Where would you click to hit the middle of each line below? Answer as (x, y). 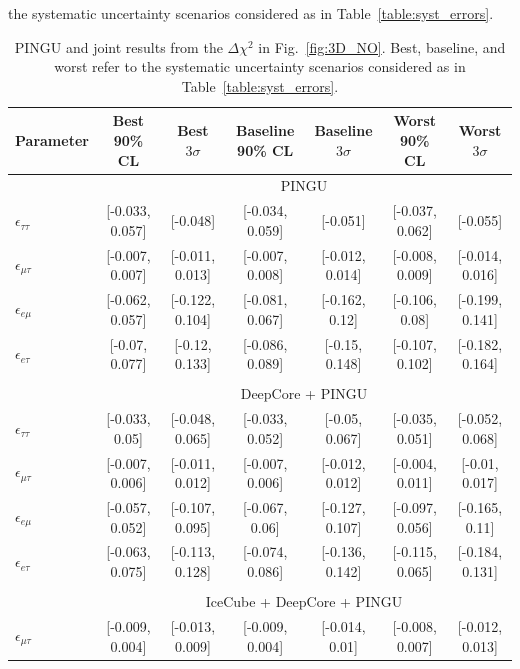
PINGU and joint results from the (118, 46)
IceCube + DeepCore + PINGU (304, 601)
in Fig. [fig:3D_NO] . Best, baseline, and (382, 46)
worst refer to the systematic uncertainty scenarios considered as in (260, 66)
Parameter (52, 139)
